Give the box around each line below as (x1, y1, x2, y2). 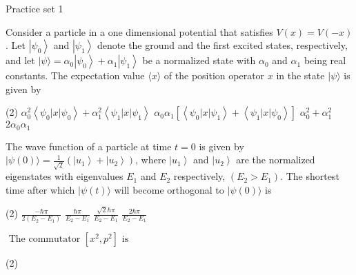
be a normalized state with (142, 53, 256, 68)
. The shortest (280, 169, 339, 183)
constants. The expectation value (6, 68, 145, 83)
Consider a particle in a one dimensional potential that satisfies (6, 24, 273, 39)
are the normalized (236, 152, 315, 167)
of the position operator (164, 68, 265, 83)
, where (135, 152, 166, 167)
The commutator (8, 234, 81, 245)
